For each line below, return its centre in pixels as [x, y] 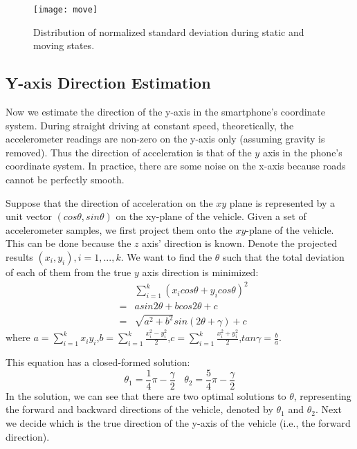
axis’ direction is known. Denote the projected [240, 243]
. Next [329, 409]
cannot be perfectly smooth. [65, 180]
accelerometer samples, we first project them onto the [119, 229]
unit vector [29, 216]
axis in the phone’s [302, 152]
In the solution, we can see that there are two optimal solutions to [146, 395]
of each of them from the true [68, 272]
